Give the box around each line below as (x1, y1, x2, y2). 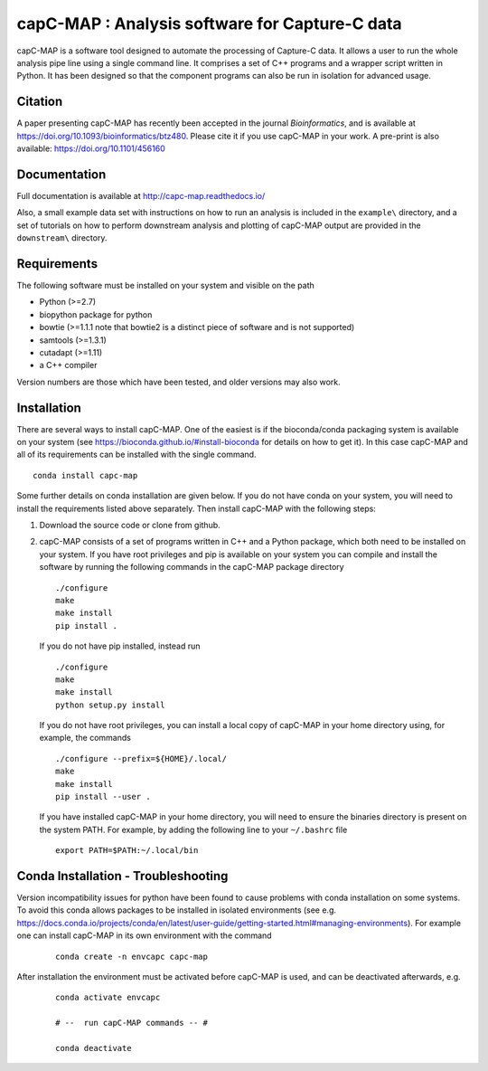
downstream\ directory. (16, 232, 108, 243)
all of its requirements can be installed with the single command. (16, 449, 257, 460)
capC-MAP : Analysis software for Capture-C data (16, 14, 402, 33)
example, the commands (39, 733, 131, 744)
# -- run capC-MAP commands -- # (55, 1018, 208, 1028)
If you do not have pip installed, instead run (39, 640, 201, 651)
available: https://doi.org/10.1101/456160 (16, 143, 166, 154)
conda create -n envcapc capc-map (55, 951, 208, 962)
